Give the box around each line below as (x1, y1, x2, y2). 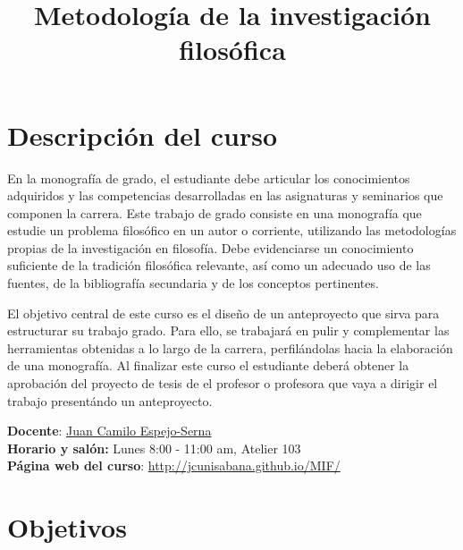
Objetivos (7, 509, 127, 546)
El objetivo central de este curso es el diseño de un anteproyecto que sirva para (7, 303, 440, 322)
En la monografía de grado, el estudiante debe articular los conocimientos (7, 168, 410, 187)
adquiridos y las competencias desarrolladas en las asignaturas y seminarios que (7, 186, 443, 205)
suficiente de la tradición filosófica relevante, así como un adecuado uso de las (7, 256, 431, 275)
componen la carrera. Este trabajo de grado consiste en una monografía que (7, 203, 422, 222)
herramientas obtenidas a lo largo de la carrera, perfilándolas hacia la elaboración (7, 338, 453, 357)
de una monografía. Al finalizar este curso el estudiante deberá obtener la (7, 356, 409, 375)
